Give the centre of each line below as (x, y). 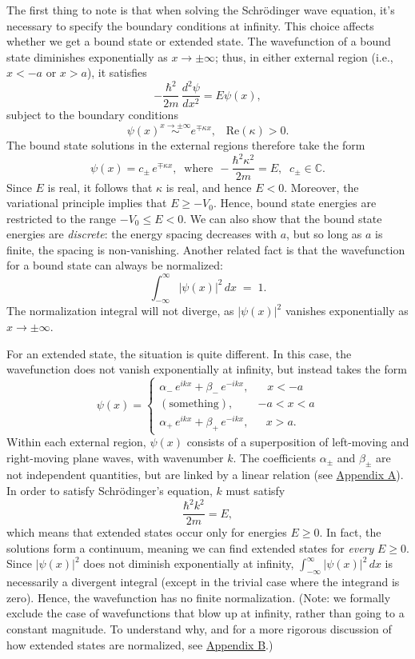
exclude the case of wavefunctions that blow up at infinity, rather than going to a (206, 613)
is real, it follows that (100, 187)
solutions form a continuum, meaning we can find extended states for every (190, 547)
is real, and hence (209, 187)
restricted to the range (62, 218)
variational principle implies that (87, 203)
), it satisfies (117, 72)
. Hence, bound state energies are (295, 203)
